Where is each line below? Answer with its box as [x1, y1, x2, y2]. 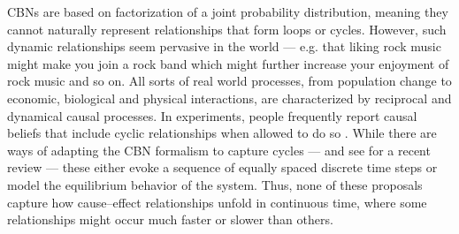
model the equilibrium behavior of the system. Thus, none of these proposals [7, 175, 423, 193]
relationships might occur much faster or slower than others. [7, 210, 333, 229]
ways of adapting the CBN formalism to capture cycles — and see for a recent [7, 140, 431, 159]
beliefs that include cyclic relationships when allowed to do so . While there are [7, 124, 437, 142]
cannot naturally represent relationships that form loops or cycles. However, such [7, 19, 447, 38]
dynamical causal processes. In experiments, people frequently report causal [7, 106, 417, 125]
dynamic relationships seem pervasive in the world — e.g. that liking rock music [7, 37, 441, 56]
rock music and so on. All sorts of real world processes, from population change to [7, 72, 452, 90]
